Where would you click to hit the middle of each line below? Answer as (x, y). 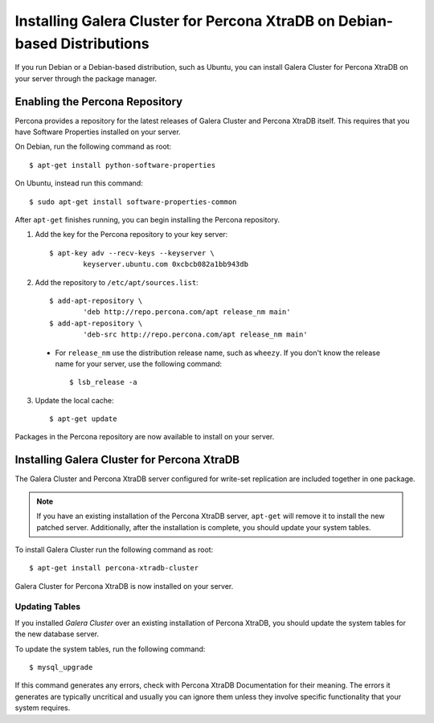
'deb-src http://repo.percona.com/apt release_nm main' (196, 335)
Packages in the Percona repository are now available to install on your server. (145, 437)
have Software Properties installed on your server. (98, 132)
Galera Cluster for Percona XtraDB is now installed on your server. (124, 586)
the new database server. (57, 634)
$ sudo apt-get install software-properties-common (133, 202)
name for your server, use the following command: (139, 364)
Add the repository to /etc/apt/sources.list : (117, 282)
